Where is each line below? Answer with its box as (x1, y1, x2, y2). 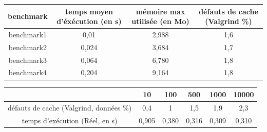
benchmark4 (8, 67, 47, 78)
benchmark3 (8, 54, 47, 65)
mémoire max (136, 6, 185, 16)
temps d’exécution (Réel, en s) (22, 115, 118, 125)
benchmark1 (8, 29, 47, 39)
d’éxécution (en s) (56, 16, 122, 27)
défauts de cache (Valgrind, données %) (8, 102, 132, 113)
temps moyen (65, 6, 113, 16)
